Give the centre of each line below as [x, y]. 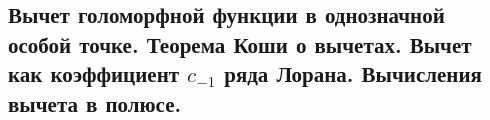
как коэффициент [94, 73]
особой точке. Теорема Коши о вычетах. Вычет [240, 43]
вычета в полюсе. [95, 102]
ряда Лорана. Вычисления [353, 73]
